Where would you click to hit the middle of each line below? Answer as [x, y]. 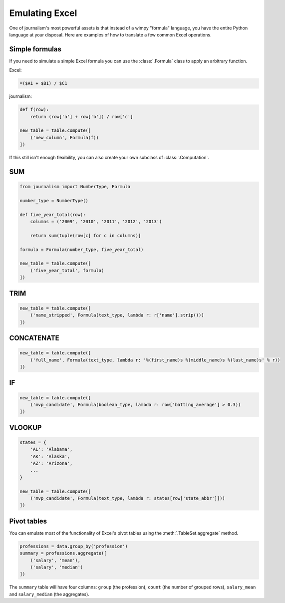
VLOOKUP [25, 428]
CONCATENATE [34, 338]
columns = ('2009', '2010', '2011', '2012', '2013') [96, 222]
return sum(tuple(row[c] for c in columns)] [86, 235]
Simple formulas [35, 49]
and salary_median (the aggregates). [49, 594]
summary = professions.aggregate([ [63, 553]
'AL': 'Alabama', [51, 450]
